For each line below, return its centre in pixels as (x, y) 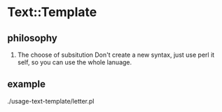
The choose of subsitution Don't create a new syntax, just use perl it (116, 55)
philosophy (32, 38)
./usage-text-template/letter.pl (51, 101)
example (27, 84)
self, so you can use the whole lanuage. (75, 62)
